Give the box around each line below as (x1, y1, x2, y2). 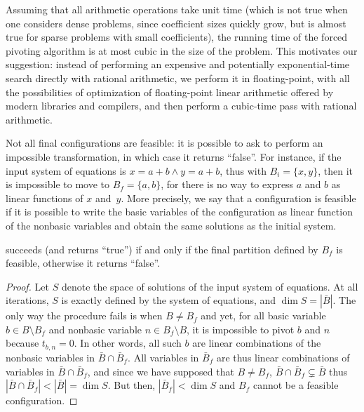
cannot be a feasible (252, 378, 339, 392)
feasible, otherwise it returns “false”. (6, 255, 161, 270)
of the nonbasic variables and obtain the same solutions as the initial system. (6, 218, 337, 232)
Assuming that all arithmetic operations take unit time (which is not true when (6, 2, 348, 16)
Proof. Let (6, 279, 49, 293)
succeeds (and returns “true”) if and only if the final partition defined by (6, 241, 318, 256)
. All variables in (128, 350, 199, 364)
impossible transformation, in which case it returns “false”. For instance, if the (6, 149, 342, 164)
